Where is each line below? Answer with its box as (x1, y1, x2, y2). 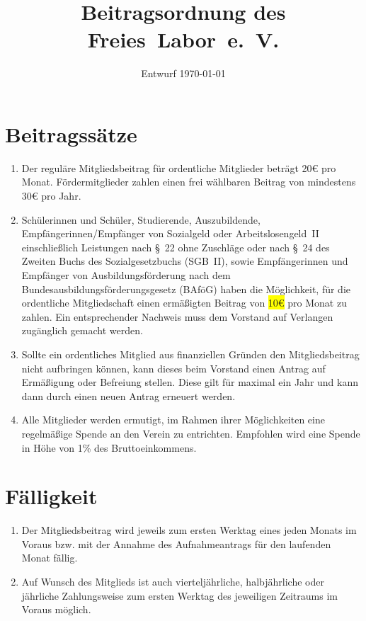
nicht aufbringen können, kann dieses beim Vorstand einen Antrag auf (21, 360, 326, 375)
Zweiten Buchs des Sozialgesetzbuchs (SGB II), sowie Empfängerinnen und (21, 253, 348, 268)
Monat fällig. (21, 550, 78, 565)
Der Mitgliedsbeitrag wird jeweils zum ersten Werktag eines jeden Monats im (21, 523, 357, 537)
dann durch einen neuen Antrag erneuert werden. (21, 388, 236, 403)
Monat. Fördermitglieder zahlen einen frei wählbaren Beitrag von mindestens (21, 174, 356, 189)
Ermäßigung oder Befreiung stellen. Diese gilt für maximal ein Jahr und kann (21, 375, 359, 389)
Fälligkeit (5, 482, 98, 511)
